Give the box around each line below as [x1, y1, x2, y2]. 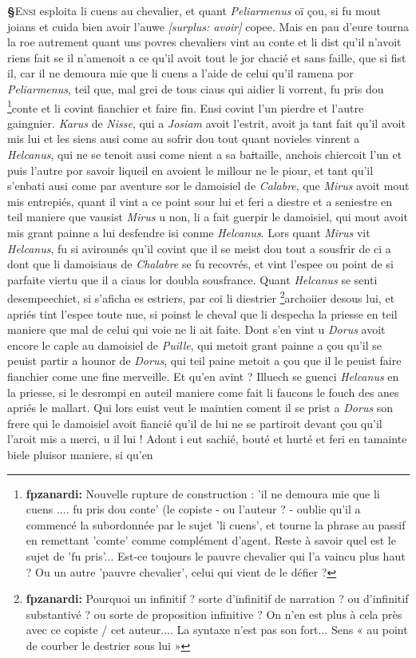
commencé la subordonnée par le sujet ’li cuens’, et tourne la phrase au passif [26, 516, 406, 533]
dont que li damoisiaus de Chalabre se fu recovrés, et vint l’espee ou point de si [7, 256, 394, 272]
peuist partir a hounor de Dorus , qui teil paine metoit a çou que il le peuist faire [7, 352, 402, 369]
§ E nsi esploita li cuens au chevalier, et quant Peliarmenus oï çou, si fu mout [7, 2, 381, 18]
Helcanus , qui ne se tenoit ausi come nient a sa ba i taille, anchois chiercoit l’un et [7, 146, 402, 162]
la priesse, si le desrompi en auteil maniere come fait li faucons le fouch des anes [7, 383, 399, 400]
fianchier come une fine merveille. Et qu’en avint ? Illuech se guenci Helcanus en [7, 367, 399, 384]
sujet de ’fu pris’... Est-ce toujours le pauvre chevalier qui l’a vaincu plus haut [26, 547, 406, 564]
